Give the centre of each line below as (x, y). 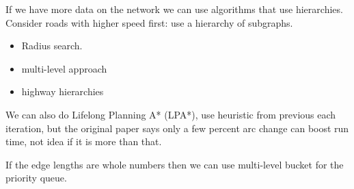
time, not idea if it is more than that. (84, 141)
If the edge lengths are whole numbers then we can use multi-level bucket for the (175, 164)
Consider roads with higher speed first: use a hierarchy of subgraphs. (149, 22)
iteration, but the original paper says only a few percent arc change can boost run (177, 128)
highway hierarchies (63, 91)
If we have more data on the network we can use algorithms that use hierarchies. (174, 9)
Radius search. (52, 46)
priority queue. (36, 178)
